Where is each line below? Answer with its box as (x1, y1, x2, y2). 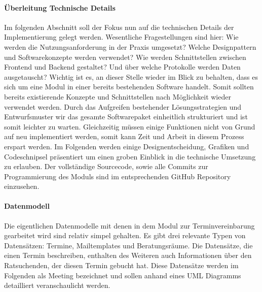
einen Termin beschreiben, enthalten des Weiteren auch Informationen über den (4, 250, 252, 261)
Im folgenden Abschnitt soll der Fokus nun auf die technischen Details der (4, 21, 234, 32)
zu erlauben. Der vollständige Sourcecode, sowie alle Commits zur (4, 161, 208, 172)
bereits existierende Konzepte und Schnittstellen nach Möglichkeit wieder (4, 91, 231, 102)
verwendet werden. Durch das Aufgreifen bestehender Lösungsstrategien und (4, 101, 242, 112)
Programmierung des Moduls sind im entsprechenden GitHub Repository (4, 171, 231, 181)
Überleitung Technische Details (4, 2, 116, 13)
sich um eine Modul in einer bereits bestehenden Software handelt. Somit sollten (4, 81, 254, 92)
